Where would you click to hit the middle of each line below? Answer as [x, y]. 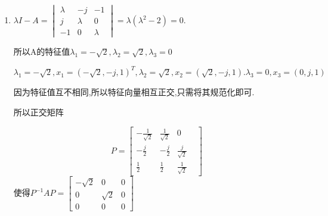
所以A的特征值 [42, 51]
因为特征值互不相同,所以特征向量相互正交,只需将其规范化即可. [134, 92]
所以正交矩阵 [38, 112]
